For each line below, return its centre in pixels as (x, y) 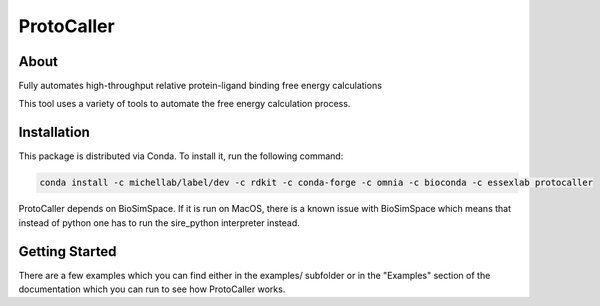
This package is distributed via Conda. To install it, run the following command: (181, 156)
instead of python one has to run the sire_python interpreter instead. (159, 222)
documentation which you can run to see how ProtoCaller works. (152, 289)
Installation (54, 132)
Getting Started (67, 251)
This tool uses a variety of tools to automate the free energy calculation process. (184, 104)
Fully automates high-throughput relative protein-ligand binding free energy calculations (200, 86)
